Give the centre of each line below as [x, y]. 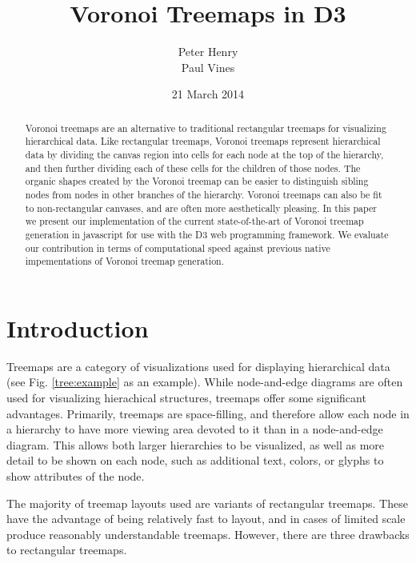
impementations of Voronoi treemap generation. [125, 261]
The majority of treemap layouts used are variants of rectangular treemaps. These [207, 503]
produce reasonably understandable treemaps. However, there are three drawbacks [208, 534]
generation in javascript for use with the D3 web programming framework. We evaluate [207, 234]
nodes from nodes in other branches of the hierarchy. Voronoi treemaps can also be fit [204, 194]
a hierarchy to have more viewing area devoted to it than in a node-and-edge [195, 429]
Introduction [78, 327]
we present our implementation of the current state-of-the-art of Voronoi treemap [194, 221]
